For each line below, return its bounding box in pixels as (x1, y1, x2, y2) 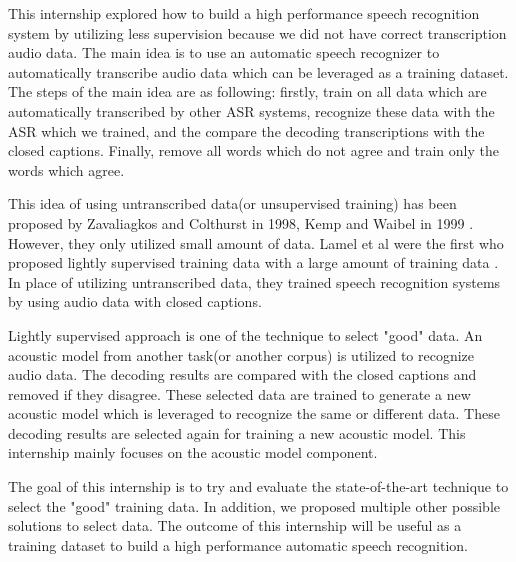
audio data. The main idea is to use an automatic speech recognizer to (8, 42, 440, 63)
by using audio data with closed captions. (8, 291, 262, 312)
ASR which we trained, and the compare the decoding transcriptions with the (8, 120, 485, 141)
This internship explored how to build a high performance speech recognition (8, 3, 480, 23)
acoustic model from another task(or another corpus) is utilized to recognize (8, 344, 475, 365)
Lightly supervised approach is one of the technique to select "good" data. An (8, 324, 483, 345)
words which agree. (8, 159, 125, 180)
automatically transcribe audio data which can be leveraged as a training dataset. (8, 61, 509, 82)
